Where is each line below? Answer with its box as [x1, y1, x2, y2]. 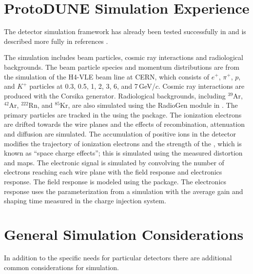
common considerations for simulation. [4, 262, 119, 272]
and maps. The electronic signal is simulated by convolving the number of [4, 157, 224, 167]
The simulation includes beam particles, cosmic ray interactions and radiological [4, 52, 243, 62]
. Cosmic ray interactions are [158, 81, 245, 91]
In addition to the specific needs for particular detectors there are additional [4, 252, 232, 262]
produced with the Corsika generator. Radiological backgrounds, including [4, 90, 226, 100]
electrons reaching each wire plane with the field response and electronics [4, 167, 222, 177]
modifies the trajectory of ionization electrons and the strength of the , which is [4, 138, 242, 148]
